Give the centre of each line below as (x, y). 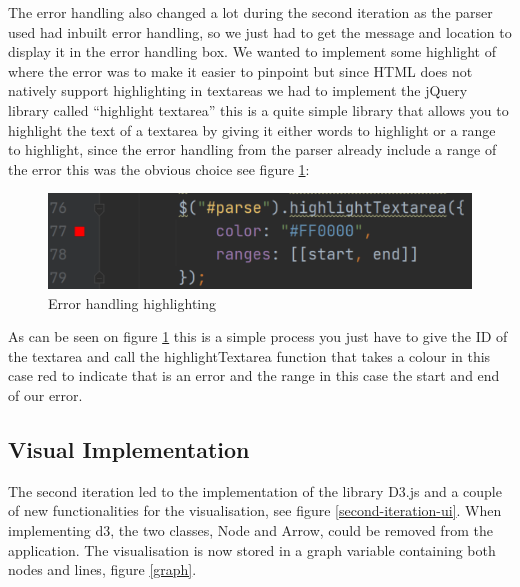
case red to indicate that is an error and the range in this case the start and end (254, 375)
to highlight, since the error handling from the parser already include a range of (252, 149)
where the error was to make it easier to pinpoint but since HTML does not (240, 70)
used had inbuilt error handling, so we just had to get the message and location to (260, 31)
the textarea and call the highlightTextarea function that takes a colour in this (249, 355)
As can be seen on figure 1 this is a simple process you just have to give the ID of (258, 336)
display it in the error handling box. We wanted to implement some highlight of (252, 51)
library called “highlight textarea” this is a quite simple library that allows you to (258, 109)
